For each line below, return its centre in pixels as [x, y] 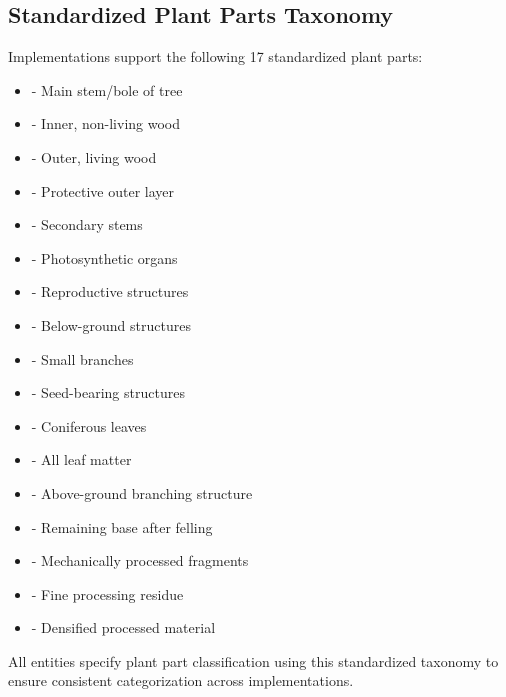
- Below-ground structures [111, 324]
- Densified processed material [123, 627]
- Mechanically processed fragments [140, 560]
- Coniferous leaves [89, 425]
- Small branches [82, 358]
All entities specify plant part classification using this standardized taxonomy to [253, 660]
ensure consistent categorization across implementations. [181, 680]
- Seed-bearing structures [108, 392]
